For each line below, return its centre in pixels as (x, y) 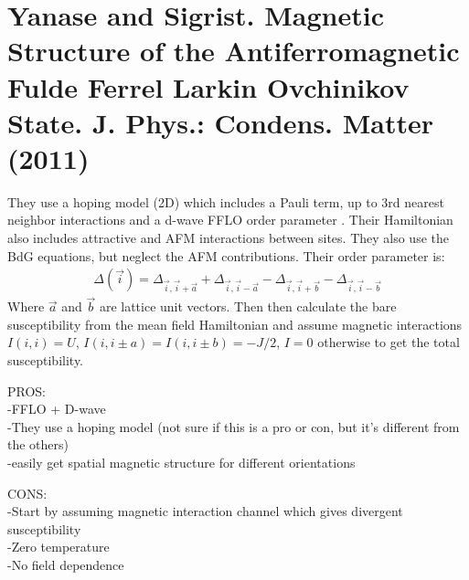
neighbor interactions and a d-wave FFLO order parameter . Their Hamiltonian (230, 220)
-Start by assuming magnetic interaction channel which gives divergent (205, 511)
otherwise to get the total (389, 342)
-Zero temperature (59, 547)
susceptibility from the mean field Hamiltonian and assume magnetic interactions (235, 324)
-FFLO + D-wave (57, 409)
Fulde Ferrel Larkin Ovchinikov (208, 86)
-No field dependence (66, 564)
